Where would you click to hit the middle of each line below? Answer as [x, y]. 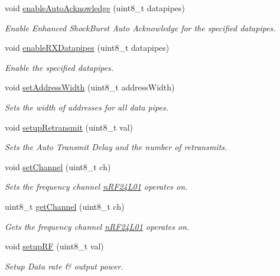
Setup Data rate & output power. [64, 266]
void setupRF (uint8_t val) [54, 246]
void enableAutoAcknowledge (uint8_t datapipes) [95, 8]
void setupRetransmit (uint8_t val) [69, 127]
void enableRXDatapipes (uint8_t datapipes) [87, 48]
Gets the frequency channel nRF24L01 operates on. [97, 226]
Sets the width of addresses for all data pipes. [87, 107]
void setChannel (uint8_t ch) [58, 166]
